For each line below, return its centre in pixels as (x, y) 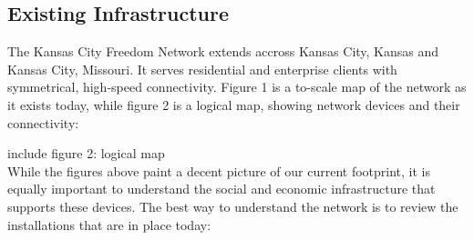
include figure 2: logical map (86, 153)
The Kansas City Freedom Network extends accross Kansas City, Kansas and (223, 51)
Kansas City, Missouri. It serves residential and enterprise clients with (202, 69)
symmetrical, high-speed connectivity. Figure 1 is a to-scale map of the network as (237, 87)
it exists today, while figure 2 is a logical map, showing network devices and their (234, 104)
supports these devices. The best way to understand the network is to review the (233, 206)
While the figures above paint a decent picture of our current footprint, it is (219, 170)
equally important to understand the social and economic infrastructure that (222, 189)
